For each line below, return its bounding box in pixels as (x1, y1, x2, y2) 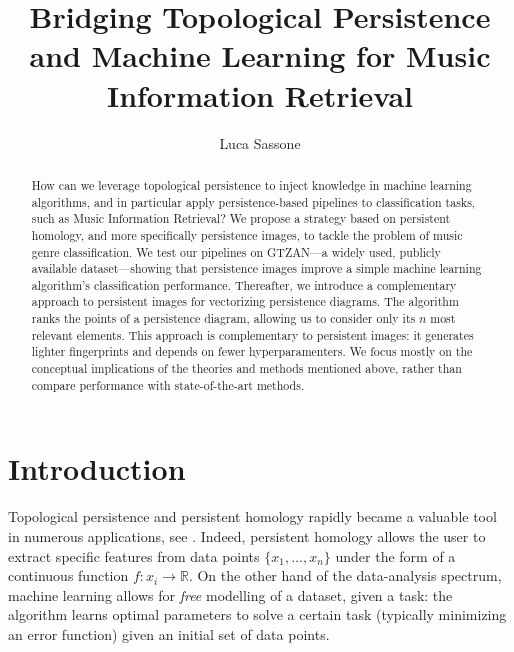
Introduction (8, 448, 186, 489)
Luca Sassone (219, 132, 301, 153)
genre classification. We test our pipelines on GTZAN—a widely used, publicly (31, 243, 441, 260)
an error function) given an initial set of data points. (8, 623, 330, 644)
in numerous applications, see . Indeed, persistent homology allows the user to (8, 525, 486, 546)
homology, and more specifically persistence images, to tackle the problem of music (31, 226, 463, 243)
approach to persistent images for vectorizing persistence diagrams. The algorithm (31, 293, 459, 310)
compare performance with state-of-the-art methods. (31, 376, 305, 393)
